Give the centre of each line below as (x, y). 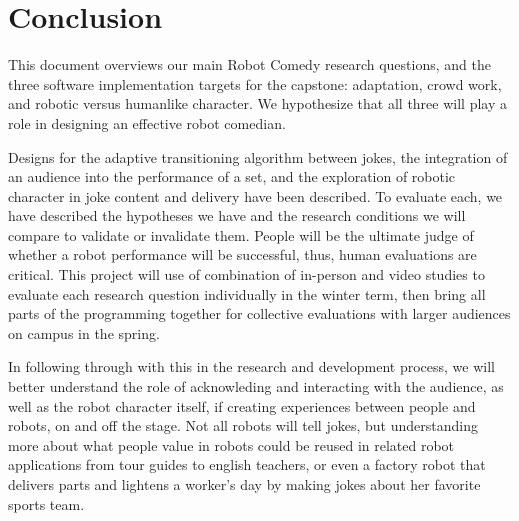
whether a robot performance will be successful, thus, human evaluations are (242, 254)
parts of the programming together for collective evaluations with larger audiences (259, 313)
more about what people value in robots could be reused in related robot (231, 444)
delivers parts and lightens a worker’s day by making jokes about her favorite (244, 484)
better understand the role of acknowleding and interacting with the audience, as (256, 386)
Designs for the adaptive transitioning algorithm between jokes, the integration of (258, 156)
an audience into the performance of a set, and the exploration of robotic (232, 176)
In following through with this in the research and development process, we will (251, 366)
